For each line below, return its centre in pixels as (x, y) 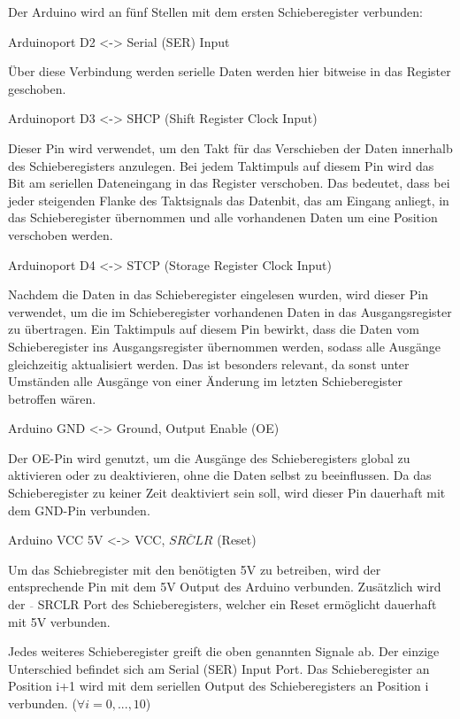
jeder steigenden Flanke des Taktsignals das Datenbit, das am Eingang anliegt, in (229, 200)
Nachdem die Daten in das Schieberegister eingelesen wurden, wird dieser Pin (218, 294)
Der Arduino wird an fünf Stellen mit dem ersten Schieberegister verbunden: (215, 12)
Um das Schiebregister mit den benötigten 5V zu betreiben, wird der (195, 569)
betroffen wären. (52, 398)
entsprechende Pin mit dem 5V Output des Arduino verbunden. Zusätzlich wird (225, 587)
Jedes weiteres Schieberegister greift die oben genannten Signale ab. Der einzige (224, 651)
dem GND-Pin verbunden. (79, 510)
